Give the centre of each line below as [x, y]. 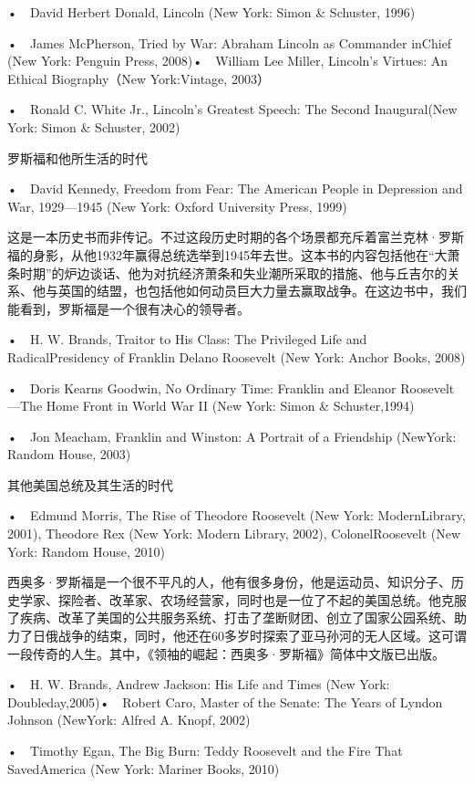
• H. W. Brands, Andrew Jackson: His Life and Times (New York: [199, 684]
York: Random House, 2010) [86, 551]
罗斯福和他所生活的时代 [77, 157]
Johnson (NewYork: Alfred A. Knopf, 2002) [129, 720]
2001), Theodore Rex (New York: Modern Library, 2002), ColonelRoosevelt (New [234, 534]
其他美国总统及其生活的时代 [90, 484]
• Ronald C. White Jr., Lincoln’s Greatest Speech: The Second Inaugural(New [232, 109]
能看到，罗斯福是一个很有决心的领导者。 [129, 308]
